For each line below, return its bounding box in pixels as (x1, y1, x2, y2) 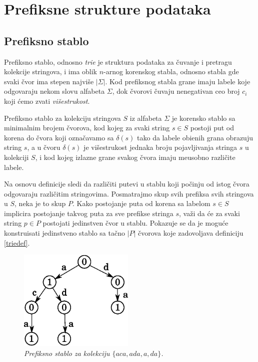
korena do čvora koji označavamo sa (4, 132, 114, 142)
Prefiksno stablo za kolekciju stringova (4, 112, 121, 123)
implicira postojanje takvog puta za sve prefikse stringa (4, 208, 173, 218)
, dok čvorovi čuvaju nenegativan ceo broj (112, 86, 240, 96)
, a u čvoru (27, 142, 60, 152)
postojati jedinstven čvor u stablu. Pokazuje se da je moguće (42, 218, 228, 228)
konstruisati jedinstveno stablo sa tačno (4, 228, 125, 238)
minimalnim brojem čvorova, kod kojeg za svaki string (4, 122, 170, 133)
